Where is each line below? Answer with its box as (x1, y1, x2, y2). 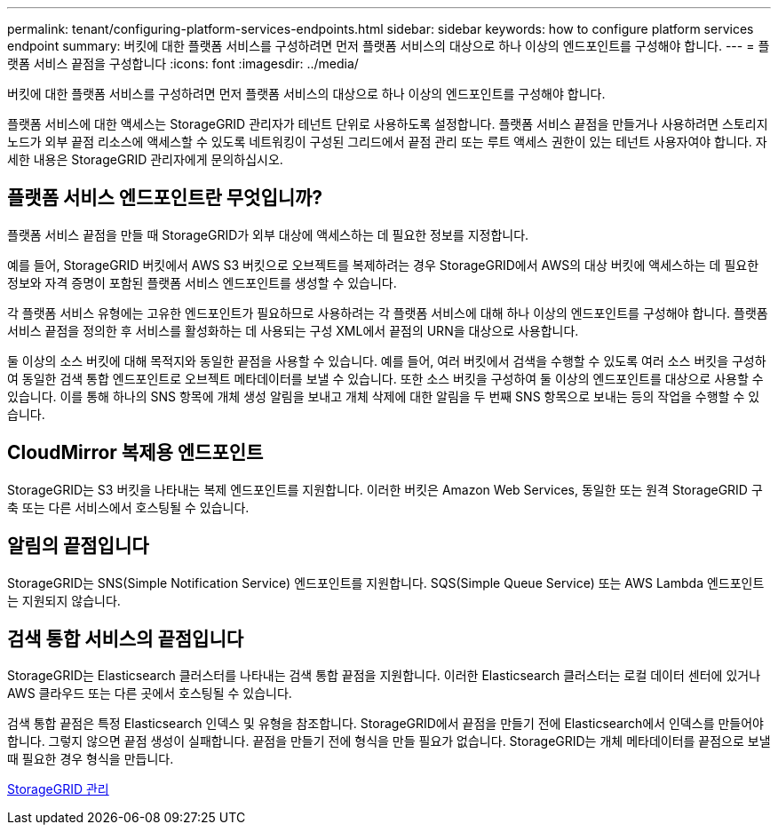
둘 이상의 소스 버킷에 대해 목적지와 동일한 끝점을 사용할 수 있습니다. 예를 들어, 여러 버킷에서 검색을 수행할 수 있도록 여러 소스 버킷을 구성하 (7, 353, 766, 368)
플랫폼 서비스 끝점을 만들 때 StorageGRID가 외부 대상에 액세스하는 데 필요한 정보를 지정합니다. (7, 226, 529, 242)
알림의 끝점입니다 (7, 535, 149, 558)
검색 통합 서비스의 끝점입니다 (7, 627, 244, 650)
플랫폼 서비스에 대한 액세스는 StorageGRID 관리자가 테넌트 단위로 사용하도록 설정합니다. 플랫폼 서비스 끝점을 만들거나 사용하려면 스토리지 (7, 116, 768, 131)
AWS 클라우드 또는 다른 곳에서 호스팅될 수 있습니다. (7, 685, 292, 701)
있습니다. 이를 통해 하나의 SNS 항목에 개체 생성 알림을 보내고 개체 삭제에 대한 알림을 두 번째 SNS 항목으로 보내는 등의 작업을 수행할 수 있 (7, 388, 760, 404)
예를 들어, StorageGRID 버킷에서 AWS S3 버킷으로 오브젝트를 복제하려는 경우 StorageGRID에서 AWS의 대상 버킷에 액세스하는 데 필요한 (7, 257, 759, 273)
